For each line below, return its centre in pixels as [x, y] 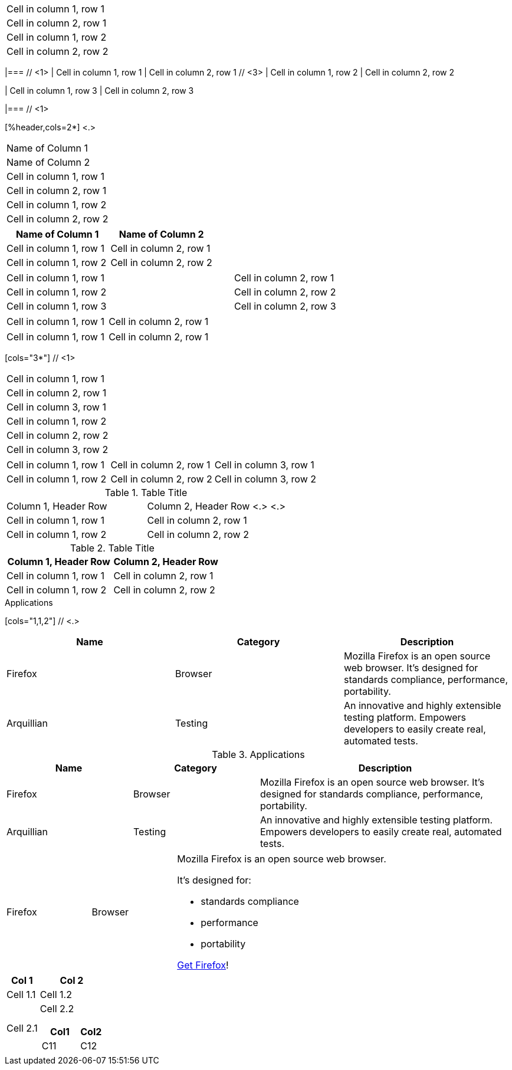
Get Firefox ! [203, 965]
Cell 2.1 [22, 1028]
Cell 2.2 [57, 1009]
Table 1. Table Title [146, 493]
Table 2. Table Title [112, 548]
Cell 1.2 [56, 994]
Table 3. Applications [258, 754]
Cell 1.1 [21, 994]
